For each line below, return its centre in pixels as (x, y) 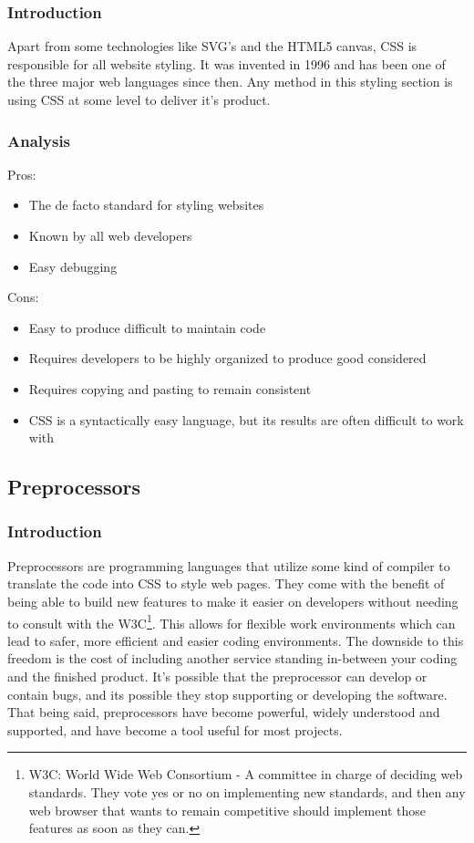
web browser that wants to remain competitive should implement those (227, 810)
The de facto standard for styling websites (146, 205)
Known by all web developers (110, 235)
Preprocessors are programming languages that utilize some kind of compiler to (229, 565)
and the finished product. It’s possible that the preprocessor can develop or (217, 676)
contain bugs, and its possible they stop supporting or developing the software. (227, 694)
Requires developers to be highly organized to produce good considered (227, 358)
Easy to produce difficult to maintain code (147, 327)
